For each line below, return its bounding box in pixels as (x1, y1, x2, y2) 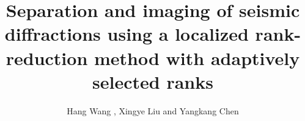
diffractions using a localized (4, 21, 249, 46)
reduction (6, 45, 88, 70)
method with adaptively (94, 45, 300, 70)
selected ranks (92, 69, 213, 94)
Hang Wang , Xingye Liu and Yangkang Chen (67, 104, 239, 117)
